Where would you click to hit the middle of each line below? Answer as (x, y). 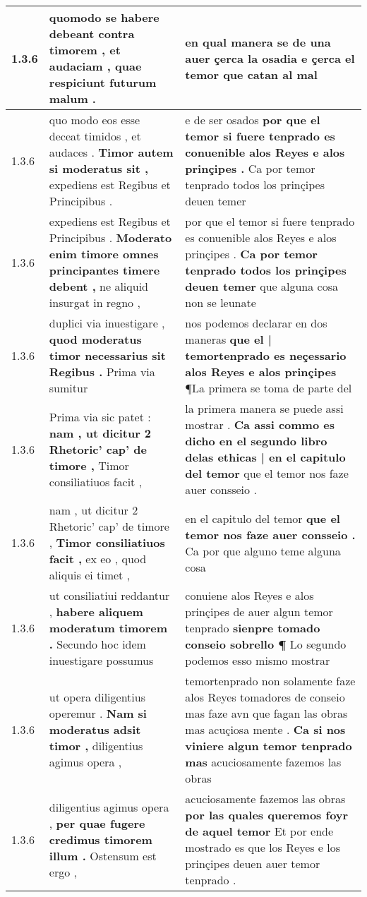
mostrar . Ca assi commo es (260, 425)
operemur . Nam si (98, 713)
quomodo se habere (104, 17)
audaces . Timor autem (111, 152)
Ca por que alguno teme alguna (263, 550)
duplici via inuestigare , (107, 323)
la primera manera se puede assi (264, 408)
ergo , (63, 872)
